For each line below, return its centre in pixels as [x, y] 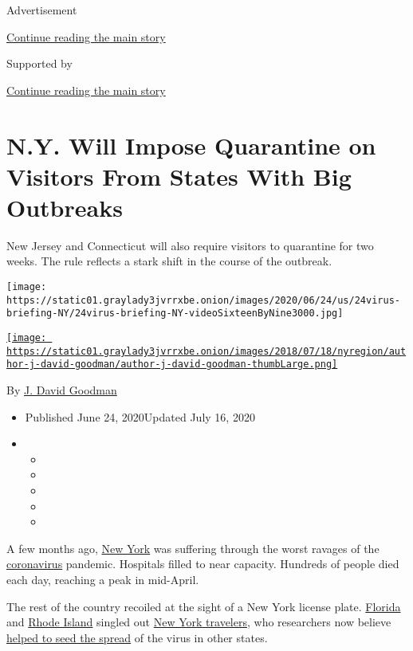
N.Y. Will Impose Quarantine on [191, 145]
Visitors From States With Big [179, 176]
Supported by [39, 63]
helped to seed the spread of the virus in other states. [137, 637]
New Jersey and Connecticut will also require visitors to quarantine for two [190, 245]
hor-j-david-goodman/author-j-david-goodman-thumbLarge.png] [172, 365]
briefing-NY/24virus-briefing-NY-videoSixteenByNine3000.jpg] [175, 314]
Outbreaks [65, 207]
